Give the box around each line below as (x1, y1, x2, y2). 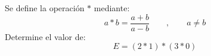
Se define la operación (5, 2, 85, 14)
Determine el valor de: (5, 30, 86, 42)
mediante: (94, 2, 130, 14)
